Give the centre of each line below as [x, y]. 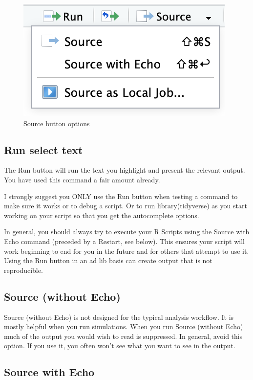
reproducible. [23, 270]
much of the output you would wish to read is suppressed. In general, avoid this [123, 336]
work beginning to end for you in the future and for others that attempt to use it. [126, 251]
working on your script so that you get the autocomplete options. [102, 215]
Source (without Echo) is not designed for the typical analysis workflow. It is [119, 317]
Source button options [57, 123]
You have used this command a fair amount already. [82, 179]
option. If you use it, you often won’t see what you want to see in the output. [120, 346]
